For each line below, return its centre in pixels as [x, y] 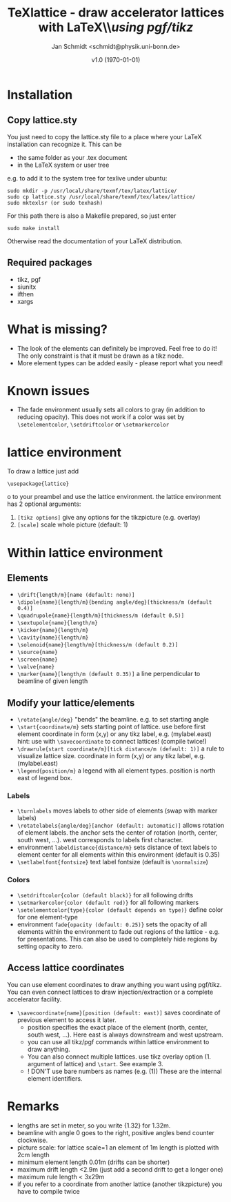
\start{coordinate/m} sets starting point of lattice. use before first [111, 727]
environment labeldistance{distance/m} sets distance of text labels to [117, 847]
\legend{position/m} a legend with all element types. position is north [116, 771]
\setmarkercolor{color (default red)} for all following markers [108, 902]
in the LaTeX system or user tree [63, 165]
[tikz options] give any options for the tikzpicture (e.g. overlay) [109, 518]
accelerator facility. [34, 999]
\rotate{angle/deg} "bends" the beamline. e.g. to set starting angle [113, 720]
